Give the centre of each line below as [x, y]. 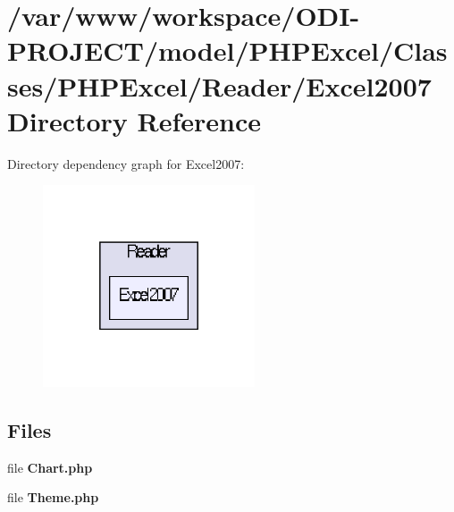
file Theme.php [53, 497]
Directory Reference [135, 120]
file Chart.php [50, 467]
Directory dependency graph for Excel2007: [126, 163]
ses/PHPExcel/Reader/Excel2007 [219, 85]
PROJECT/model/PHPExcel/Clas [227, 50]
